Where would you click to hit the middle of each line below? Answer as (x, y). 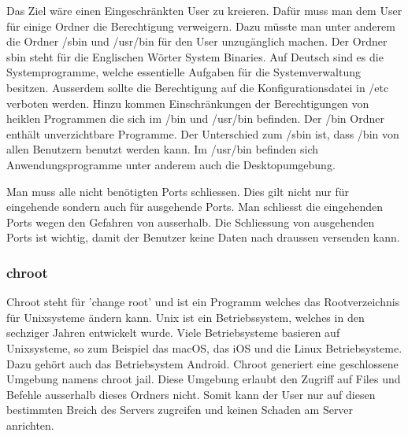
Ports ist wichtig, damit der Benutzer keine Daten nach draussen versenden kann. (203, 237)
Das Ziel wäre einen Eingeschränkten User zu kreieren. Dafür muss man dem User (204, 10)
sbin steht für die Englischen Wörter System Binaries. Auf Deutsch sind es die (195, 56)
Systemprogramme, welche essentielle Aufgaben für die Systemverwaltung (184, 72)
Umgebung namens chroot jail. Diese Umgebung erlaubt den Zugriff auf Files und (204, 379)
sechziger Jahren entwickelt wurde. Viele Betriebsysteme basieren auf (173, 333)
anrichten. (30, 425)
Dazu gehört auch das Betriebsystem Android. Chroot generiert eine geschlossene (202, 363)
